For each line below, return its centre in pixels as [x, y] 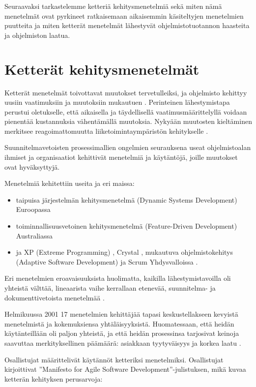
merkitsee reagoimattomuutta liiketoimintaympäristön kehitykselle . [106, 131]
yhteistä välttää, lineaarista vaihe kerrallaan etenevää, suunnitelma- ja [110, 288]
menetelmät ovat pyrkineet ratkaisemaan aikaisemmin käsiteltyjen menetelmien [124, 15]
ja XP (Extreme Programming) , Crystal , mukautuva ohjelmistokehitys [125, 252]
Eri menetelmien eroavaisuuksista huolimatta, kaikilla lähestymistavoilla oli [118, 278]
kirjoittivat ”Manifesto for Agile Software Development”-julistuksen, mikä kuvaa [125, 369]
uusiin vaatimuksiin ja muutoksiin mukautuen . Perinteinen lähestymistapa [117, 102]
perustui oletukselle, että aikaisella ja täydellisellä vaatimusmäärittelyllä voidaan [126, 111]
